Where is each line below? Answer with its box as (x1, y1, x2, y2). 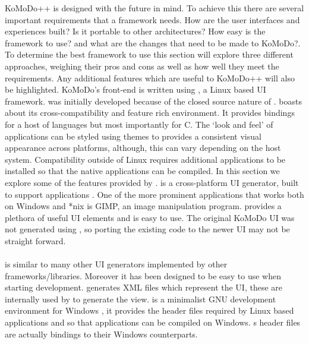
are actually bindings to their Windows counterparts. (5, 327, 198, 340)
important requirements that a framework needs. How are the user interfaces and (5, 13, 300, 26)
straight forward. (5, 234, 66, 247)
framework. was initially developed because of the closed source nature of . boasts (5, 94, 302, 107)
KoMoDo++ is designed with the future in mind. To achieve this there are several (5, 2, 304, 14)
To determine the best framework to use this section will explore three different (5, 48, 294, 61)
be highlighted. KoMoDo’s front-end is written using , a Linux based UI (5, 83, 266, 96)
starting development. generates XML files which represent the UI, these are (5, 281, 282, 293)
